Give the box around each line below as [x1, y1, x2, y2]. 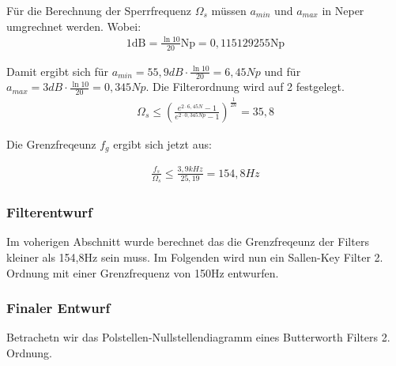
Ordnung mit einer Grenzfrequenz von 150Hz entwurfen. [6, 264, 279, 281]
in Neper [322, 2, 364, 18]
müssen [211, 2, 247, 18]
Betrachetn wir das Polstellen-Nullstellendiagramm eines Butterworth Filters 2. [6, 329, 390, 345]
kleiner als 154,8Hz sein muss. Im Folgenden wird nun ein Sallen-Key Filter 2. [6, 248, 383, 265]
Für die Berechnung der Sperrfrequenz [6, 2, 192, 18]
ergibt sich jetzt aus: [113, 135, 212, 152]
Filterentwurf [6, 202, 92, 222]
